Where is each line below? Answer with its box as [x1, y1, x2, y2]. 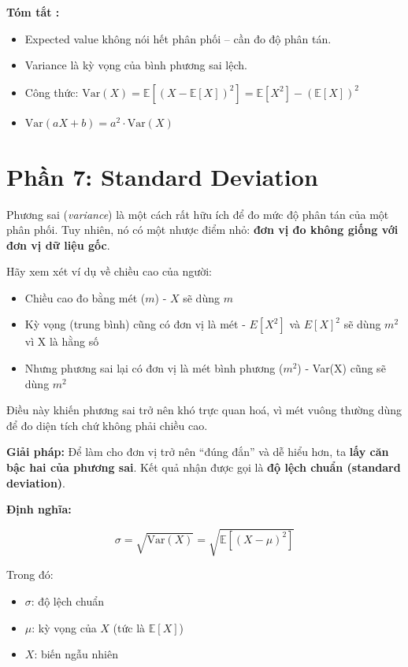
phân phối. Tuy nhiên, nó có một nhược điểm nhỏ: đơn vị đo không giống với [6, 221, 399, 238]
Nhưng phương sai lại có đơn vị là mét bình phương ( [24, 360, 284, 376]
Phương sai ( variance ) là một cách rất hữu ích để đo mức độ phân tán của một [6, 206, 389, 222]
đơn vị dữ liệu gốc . [6, 236, 110, 253]
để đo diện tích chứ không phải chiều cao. [6, 417, 208, 433]
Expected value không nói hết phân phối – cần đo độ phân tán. [24, 30, 332, 46]
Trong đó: [6, 566, 54, 583]
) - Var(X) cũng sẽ [297, 360, 386, 376]
